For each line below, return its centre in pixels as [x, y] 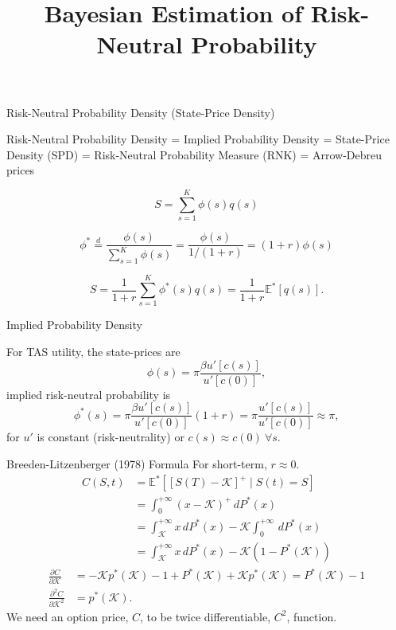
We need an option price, [68, 616]
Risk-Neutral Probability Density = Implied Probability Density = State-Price [198, 139]
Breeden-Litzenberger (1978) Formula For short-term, [137, 463]
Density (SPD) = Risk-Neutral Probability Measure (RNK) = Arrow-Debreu [194, 154]
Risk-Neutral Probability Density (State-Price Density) [141, 112]
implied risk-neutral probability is [89, 394]
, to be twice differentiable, [205, 616]
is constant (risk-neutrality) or [111, 437]
